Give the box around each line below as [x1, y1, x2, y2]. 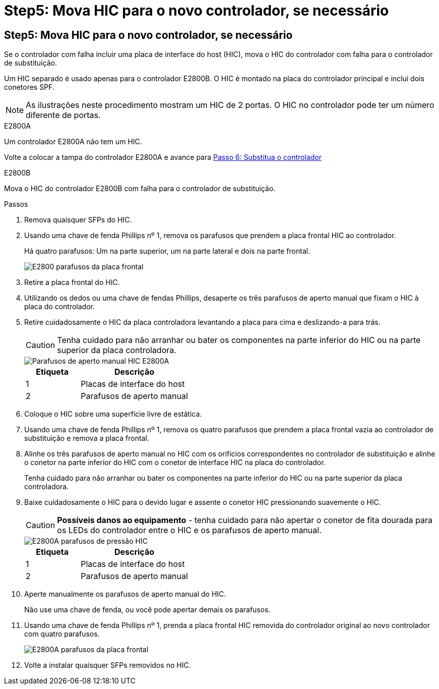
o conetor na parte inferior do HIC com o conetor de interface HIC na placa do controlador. [24, 458, 326, 467]
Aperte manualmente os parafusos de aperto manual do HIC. [24, 590, 226, 599]
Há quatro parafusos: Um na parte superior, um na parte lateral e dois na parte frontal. [24, 247, 310, 256]
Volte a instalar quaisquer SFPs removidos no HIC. [24, 661, 191, 670]
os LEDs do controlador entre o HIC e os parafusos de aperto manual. [57, 525, 322, 536]
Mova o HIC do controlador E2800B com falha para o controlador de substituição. [4, 184, 276, 193]
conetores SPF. [4, 83, 54, 92]
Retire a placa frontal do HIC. [24, 278, 120, 287]
